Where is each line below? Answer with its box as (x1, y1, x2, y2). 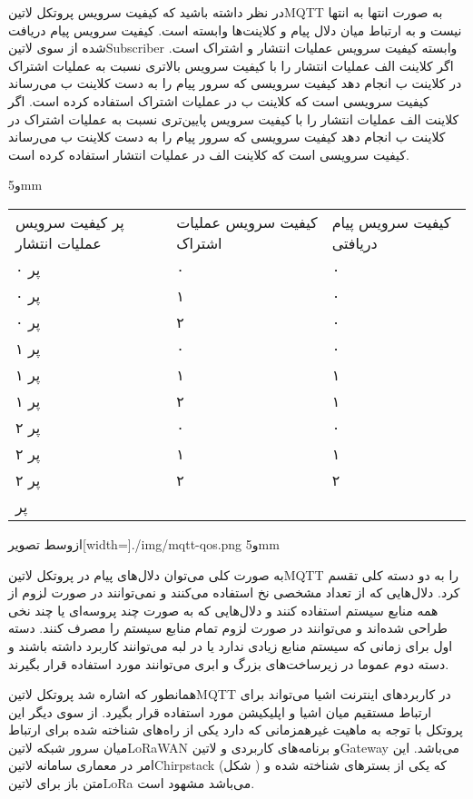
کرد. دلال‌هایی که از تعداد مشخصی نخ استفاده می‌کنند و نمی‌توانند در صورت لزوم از (8, 583, 460, 602)
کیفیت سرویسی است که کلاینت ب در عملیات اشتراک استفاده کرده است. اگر (8, 91, 429, 110)
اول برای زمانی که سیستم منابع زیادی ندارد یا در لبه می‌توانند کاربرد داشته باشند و (8, 636, 453, 655)
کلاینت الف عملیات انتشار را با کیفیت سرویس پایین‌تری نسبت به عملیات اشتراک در (8, 109, 459, 128)
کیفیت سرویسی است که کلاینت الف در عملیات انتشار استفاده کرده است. (8, 144, 409, 163)
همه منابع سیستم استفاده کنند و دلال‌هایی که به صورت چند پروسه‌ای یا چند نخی (8, 600, 439, 619)
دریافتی (331, 232, 378, 253)
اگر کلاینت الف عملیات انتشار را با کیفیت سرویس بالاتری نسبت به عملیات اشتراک (8, 55, 454, 74)
